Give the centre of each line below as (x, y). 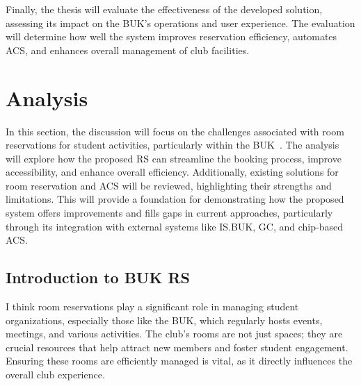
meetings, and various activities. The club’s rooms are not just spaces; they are (174, 334)
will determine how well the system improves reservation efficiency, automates (171, 36)
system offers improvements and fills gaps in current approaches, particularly (169, 213)
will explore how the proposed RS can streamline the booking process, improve (174, 158)
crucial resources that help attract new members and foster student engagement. (177, 347)
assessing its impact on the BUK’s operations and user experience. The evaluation (180, 23)
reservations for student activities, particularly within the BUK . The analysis (173, 145)
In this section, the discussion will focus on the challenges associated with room (175, 131)
